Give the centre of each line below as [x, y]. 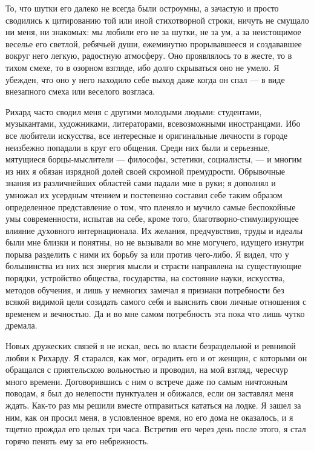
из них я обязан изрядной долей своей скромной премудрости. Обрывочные [146, 171]
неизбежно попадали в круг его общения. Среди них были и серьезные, [138, 147]
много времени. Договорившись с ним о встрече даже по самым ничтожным [147, 381]
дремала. [21, 325]
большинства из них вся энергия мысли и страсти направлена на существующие [154, 266]
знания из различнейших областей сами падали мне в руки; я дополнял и [141, 183]
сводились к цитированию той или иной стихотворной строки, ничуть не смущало [157, 20]
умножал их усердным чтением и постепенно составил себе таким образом [144, 194]
